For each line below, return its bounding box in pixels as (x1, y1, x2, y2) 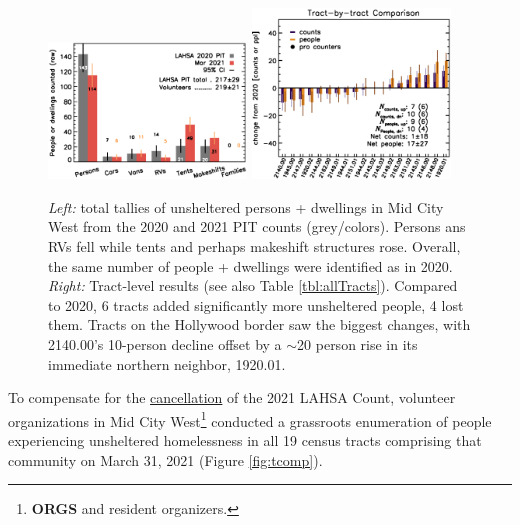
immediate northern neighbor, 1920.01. (48, 353, 286, 374)
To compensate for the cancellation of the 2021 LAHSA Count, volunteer (8, 387, 456, 408)
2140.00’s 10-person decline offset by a (48, 333, 282, 354)
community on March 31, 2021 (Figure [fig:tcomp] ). (8, 449, 323, 470)
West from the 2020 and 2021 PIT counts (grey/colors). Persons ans (48, 216, 466, 237)
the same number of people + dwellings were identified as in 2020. (48, 255, 453, 276)
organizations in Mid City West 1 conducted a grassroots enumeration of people (8, 407, 492, 431)
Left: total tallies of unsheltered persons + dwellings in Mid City (48, 196, 444, 217)
